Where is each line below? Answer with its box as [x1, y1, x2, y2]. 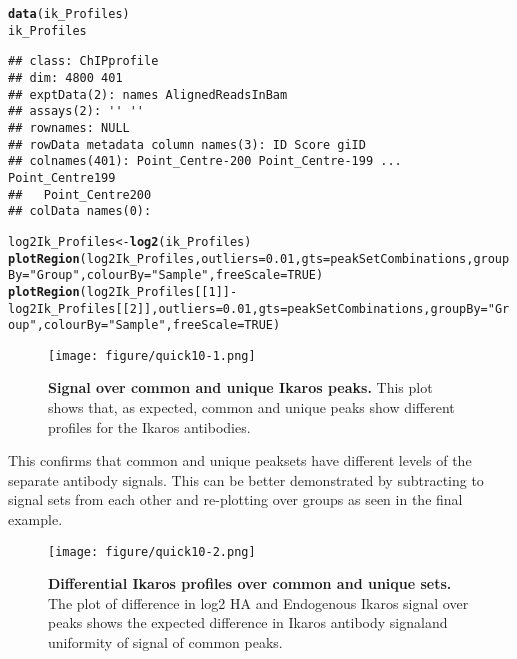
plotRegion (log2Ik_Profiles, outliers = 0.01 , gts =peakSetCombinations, [8, 251, 474, 266]
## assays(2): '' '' [8, 104, 145, 119]
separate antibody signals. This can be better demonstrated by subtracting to [8, 469, 484, 490]
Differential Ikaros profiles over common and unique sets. [48, 573, 452, 594]
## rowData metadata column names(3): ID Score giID [8, 137, 366, 152]
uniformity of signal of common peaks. [48, 632, 283, 653]
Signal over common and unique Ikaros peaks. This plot [48, 377, 433, 398]
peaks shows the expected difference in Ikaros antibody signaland [48, 612, 448, 633]
